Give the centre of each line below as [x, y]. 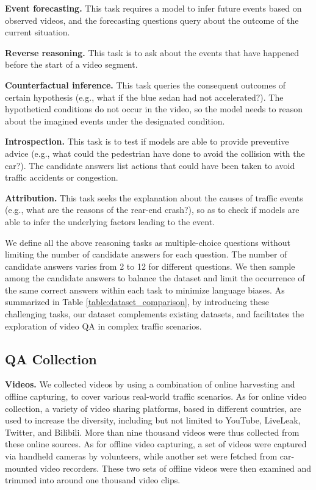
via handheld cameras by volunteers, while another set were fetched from [141, 456]
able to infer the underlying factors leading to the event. [110, 221]
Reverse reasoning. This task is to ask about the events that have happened [152, 52]
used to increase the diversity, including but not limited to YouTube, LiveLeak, [153, 420]
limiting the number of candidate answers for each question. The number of [146, 254]
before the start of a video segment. [71, 64]
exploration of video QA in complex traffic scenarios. [103, 326]
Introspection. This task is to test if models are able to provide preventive [147, 141]
